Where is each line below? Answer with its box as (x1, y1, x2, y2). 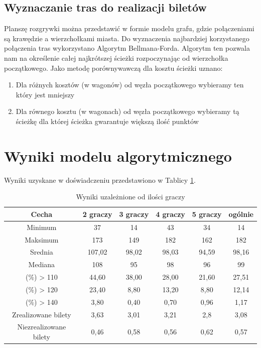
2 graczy (82, 208, 112, 219)
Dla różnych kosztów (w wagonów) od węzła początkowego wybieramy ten (16, 79, 244, 90)
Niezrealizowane (17, 321, 66, 332)
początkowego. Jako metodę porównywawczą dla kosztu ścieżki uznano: (4, 62, 223, 73)
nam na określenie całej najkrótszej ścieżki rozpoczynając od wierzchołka (4, 52, 228, 63)
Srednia (30, 247, 53, 257)
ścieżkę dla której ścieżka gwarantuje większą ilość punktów (16, 115, 199, 126)
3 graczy (119, 208, 149, 219)
